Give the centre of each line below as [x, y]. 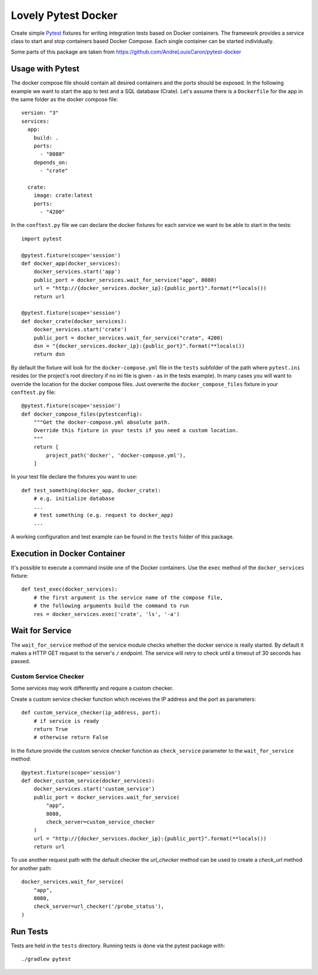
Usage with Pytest [45, 69]
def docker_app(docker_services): [71, 263]
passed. [21, 661]
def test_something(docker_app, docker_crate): [91, 490]
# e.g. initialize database [74, 499]
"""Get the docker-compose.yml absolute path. [102, 422]
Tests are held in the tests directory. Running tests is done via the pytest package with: [118, 946]
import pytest [42, 238]
